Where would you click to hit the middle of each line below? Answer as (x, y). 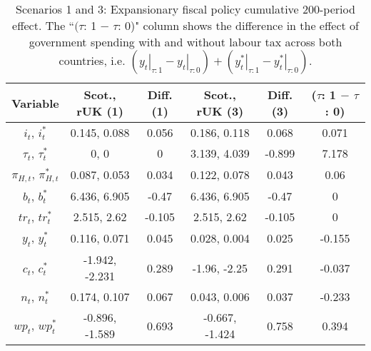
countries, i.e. (92, 60)
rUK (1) (100, 111)
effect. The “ (44, 25)
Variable (35, 103)
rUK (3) (220, 111)
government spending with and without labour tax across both (185, 42)
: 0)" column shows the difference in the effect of (238, 25)
